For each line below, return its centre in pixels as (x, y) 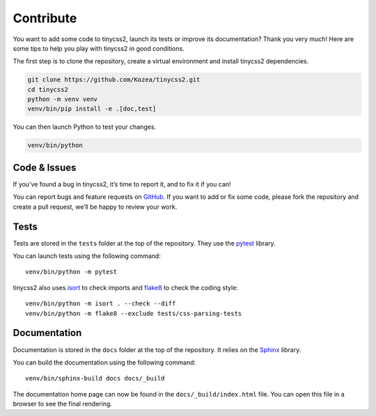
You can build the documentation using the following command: (104, 362)
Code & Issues (45, 167)
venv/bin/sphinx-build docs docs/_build (95, 378)
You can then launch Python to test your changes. (85, 127)
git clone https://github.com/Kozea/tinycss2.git (114, 80)
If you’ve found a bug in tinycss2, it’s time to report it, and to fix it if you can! (122, 184)
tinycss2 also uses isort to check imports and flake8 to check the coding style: (125, 287)
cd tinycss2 (48, 89)
